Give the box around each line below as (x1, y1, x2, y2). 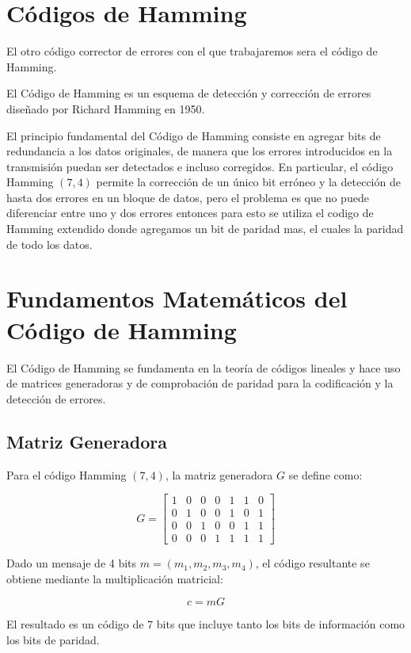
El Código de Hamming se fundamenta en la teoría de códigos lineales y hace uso (6, 359, 401, 376)
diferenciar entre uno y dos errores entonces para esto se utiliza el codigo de (6, 204, 374, 221)
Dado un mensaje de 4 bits (6, 555, 137, 571)
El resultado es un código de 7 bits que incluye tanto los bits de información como (6, 616, 405, 632)
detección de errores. (6, 390, 106, 407)
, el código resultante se (255, 555, 370, 571)
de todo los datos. (6, 235, 93, 252)
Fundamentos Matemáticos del (6, 282, 348, 315)
